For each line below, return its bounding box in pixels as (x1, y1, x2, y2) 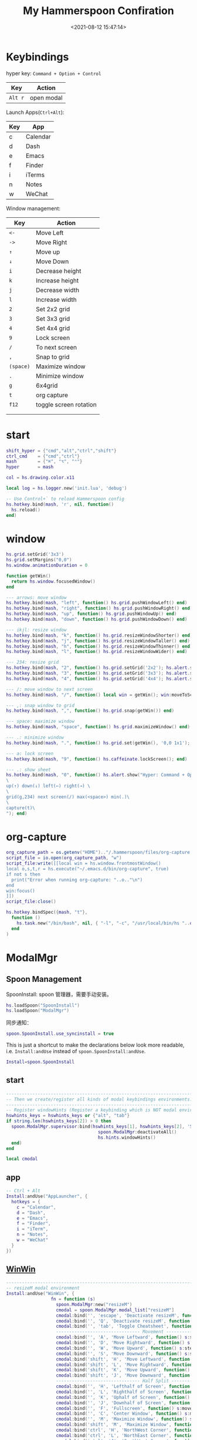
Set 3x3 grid (36, 314, 70, 322)
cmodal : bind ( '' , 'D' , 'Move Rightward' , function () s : (56, 1340, 193, 1346)
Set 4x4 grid (36, 324, 70, 332)
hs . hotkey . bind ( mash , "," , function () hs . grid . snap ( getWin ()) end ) (6, 708, 175, 714)
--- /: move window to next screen (6, 686, 93, 692)
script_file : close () (6, 899, 57, 905)
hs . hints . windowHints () (97, 1135, 157, 1140)
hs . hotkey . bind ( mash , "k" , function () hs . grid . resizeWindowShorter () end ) (6, 632, 193, 638)
